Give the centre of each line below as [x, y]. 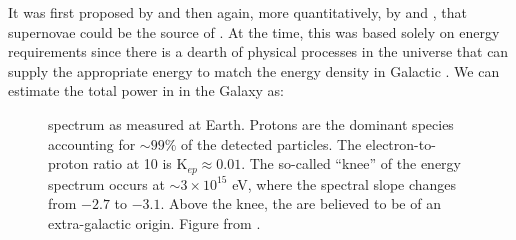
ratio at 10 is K [140, 163]
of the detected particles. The [271, 143]
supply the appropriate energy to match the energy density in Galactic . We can [254, 70]
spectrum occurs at [106, 183]
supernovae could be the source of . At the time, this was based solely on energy [254, 31]
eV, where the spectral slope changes [344, 183]
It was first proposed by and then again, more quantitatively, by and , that [237, 12]
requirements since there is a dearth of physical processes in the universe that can [258, 51]
